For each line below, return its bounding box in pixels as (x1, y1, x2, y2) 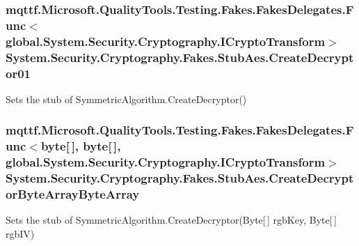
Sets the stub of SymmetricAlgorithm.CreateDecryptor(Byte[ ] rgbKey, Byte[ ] (6, 213, 337, 227)
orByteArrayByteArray (6, 185, 140, 203)
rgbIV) (6, 226, 35, 240)
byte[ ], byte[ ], (40, 137, 121, 155)
